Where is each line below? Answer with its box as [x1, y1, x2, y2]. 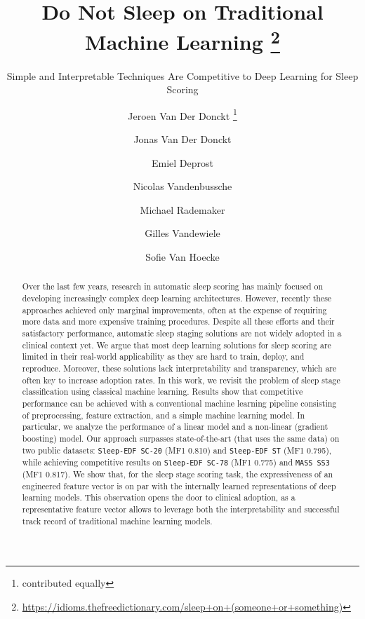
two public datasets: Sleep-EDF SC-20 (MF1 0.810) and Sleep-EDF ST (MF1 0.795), [22, 444, 332, 456]
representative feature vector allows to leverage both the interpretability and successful [22, 503, 340, 515]
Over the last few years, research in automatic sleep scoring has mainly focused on [22, 280, 324, 292]
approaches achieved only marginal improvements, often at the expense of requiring [22, 304, 327, 315]
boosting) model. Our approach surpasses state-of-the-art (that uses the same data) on [22, 432, 340, 444]
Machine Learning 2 [85, 25, 280, 56]
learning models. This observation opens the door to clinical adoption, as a [22, 491, 296, 503]
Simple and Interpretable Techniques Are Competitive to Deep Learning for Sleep [6, 68, 359, 83]
